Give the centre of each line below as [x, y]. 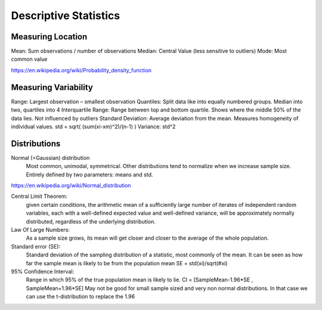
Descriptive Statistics [66, 15]
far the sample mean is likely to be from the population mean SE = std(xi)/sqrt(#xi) [127, 263]
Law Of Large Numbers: [41, 230]
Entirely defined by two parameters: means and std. [89, 174]
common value [29, 59]
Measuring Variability [52, 87]
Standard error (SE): [36, 246]
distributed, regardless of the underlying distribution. [91, 221]
